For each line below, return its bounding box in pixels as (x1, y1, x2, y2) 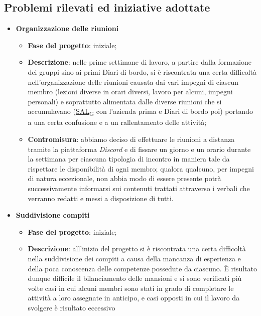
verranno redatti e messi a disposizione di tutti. (28, 193, 174, 203)
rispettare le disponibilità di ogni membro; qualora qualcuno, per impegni (28, 163, 254, 174)
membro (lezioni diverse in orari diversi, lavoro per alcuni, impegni (28, 86, 233, 97)
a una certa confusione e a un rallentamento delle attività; (28, 117, 207, 127)
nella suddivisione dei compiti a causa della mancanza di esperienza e (28, 253, 241, 264)
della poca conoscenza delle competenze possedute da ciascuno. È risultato (28, 263, 257, 273)
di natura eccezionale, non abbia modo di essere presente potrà (28, 173, 221, 184)
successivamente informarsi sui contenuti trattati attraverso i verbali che (28, 183, 250, 194)
